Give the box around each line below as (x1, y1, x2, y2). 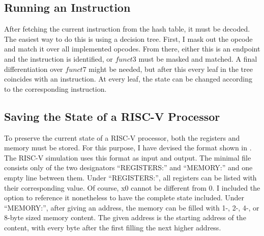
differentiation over (4, 63, 63, 74)
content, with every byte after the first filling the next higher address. (4, 222, 221, 232)
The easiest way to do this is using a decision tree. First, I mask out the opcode (4, 33, 253, 44)
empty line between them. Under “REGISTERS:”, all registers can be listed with (4, 172, 257, 182)
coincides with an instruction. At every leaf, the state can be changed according (4, 73, 252, 84)
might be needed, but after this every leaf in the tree (89, 63, 253, 74)
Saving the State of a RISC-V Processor (4, 108, 220, 124)
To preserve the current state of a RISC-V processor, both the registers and (4, 132, 240, 143)
